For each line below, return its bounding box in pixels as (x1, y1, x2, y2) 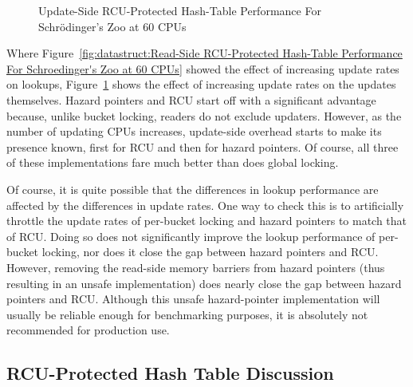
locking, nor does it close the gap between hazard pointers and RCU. (41, 243, 379, 260)
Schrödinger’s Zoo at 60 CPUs (38, 18, 187, 34)
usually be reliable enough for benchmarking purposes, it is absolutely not (6, 306, 368, 322)
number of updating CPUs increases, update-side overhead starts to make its (6, 123, 382, 140)
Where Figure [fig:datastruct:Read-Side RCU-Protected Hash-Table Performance (6, 45, 403, 61)
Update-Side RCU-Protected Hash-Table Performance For (38, 2, 321, 18)
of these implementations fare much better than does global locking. (6, 154, 339, 171)
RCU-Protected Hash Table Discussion (6, 361, 334, 385)
